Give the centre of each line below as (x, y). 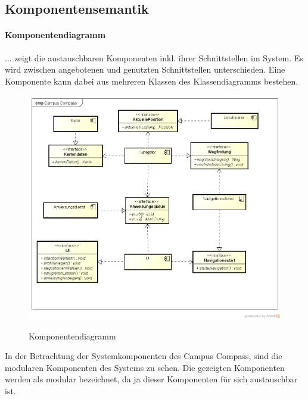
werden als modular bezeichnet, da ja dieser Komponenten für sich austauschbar (151, 379)
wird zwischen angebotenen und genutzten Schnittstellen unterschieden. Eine (145, 69)
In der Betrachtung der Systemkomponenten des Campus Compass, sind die (144, 356)
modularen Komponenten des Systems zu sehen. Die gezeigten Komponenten (145, 367)
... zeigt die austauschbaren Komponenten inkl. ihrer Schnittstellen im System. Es (154, 57)
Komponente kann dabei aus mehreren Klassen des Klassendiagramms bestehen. (152, 81)
